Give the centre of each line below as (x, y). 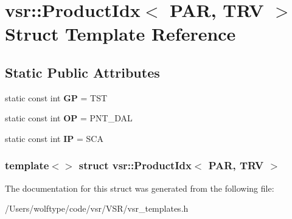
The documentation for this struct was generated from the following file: (140, 188)
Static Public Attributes (82, 72)
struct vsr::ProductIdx (135, 165)
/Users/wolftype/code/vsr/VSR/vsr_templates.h (97, 208)
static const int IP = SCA (54, 138)
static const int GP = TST (56, 97)
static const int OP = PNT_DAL (69, 118)
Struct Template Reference (120, 34)
